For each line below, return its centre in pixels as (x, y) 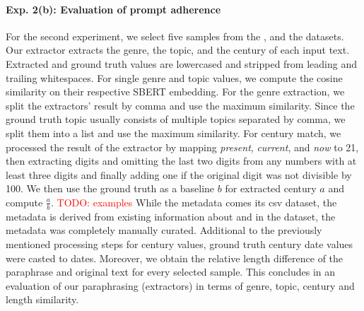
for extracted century (271, 188)
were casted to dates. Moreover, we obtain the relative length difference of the (175, 258)
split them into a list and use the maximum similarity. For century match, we (174, 133)
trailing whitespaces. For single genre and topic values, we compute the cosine (174, 77)
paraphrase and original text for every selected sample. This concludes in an (171, 272)
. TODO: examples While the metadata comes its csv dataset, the (194, 202)
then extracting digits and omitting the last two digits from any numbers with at (181, 161)
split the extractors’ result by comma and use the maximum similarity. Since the (180, 105)
